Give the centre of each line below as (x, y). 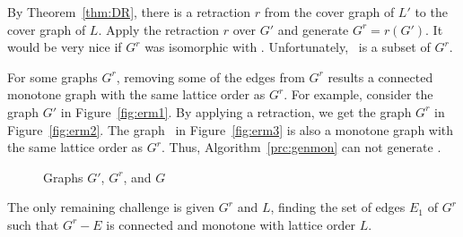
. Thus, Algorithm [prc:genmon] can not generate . (301, 147)
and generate (313, 29)
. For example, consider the (358, 94)
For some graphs (52, 76)
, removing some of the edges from (210, 76)
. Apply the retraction (159, 29)
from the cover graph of (329, 12)
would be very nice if (65, 47)
